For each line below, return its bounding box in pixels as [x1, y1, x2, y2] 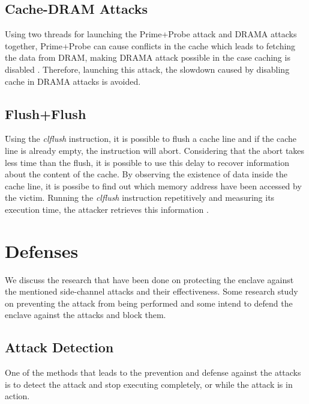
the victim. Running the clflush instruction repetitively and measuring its [5, 191, 275, 204]
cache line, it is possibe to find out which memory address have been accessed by [5, 179, 302, 192]
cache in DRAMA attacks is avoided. [5, 75, 141, 87]
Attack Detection [5, 338, 114, 357]
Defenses [5, 238, 79, 263]
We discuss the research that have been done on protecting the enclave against [5, 273, 294, 286]
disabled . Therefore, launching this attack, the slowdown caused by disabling [5, 63, 290, 75]
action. [5, 390, 30, 402]
